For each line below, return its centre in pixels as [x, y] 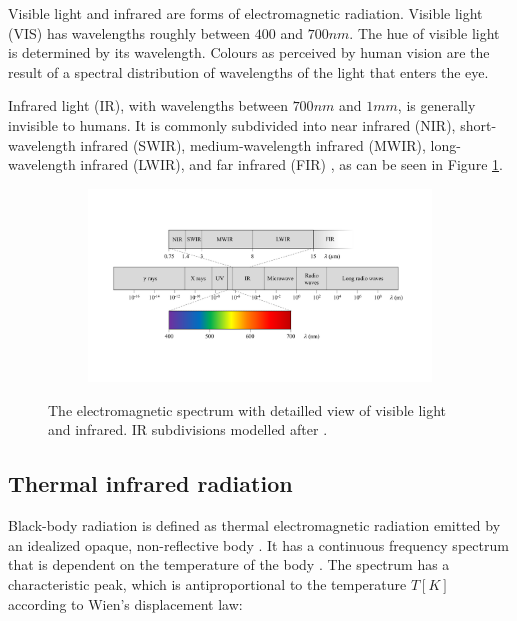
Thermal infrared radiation [150, 483]
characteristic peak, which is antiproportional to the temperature [207, 584]
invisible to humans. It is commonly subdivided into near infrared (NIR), [232, 124]
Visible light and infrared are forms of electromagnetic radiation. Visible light [245, 13]
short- [478, 124]
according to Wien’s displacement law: [125, 603]
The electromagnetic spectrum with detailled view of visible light [247, 409]
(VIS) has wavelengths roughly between [129, 32]
